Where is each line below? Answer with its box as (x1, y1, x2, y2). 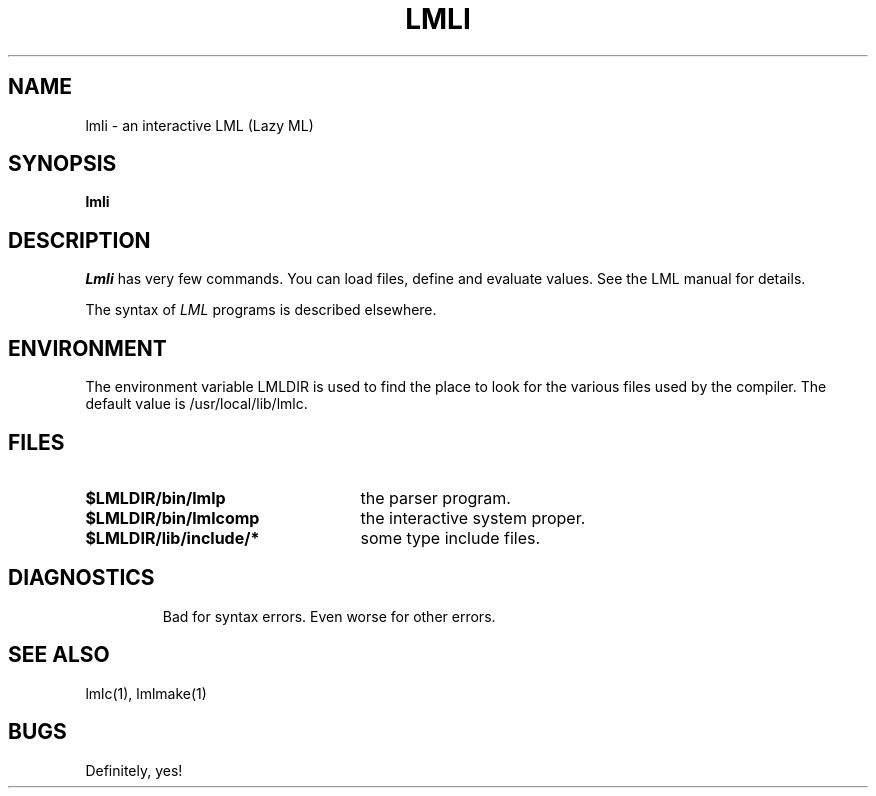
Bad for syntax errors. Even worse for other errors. (162, 607, 496, 625)
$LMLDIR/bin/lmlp (85, 487, 226, 508)
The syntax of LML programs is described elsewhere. (85, 301, 437, 319)
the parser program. (360, 487, 511, 508)
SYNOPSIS (8, 151, 117, 177)
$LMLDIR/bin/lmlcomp (85, 507, 260, 528)
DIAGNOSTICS (8, 565, 155, 591)
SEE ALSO (8, 642, 110, 668)
